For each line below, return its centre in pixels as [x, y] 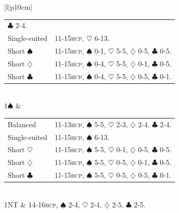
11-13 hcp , [69, 124]
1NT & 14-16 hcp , [31, 204]
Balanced [22, 124]
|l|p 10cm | [18, 7]
